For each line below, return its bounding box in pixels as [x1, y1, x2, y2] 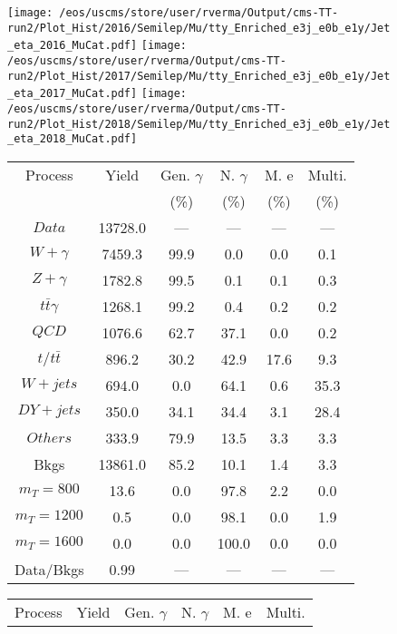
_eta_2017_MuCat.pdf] [7, 87, 138, 101]
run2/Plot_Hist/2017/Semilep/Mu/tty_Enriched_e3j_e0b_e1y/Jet [7, 69, 391, 83]
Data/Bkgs [15, 558, 84, 580]
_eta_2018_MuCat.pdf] [7, 132, 138, 146]
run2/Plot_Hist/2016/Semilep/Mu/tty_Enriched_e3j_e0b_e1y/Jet [7, 21, 391, 34]
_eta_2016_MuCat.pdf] [7, 39, 138, 53]
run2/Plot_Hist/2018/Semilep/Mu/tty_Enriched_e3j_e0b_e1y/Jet [7, 117, 391, 131]
